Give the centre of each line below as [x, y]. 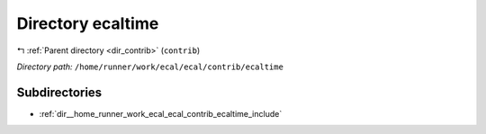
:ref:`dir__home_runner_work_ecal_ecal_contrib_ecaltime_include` [161, 113]
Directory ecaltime [88, 23]
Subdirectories [59, 92]
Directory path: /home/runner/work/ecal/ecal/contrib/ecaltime [150, 67]
